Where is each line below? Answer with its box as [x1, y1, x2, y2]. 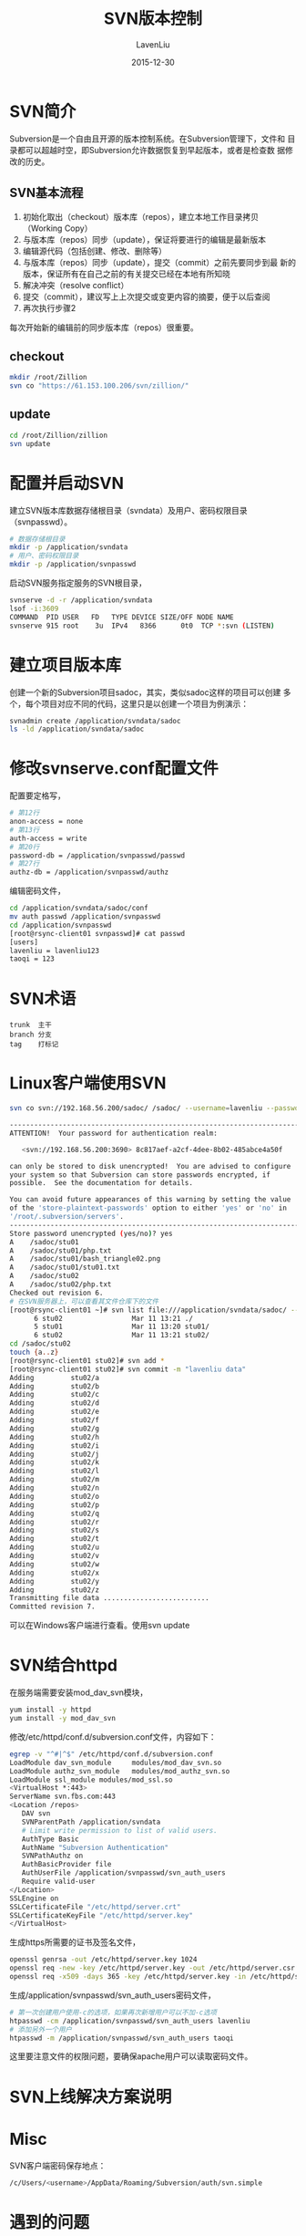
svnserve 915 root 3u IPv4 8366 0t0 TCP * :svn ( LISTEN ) [9, 621, 275, 630]
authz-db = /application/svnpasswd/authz [9, 868, 169, 877]
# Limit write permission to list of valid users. [21, 1825, 219, 1835]
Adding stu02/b [9, 1381, 100, 1391]
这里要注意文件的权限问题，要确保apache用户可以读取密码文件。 [9, 2051, 253, 2062]
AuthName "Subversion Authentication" [21, 1843, 169, 1852]
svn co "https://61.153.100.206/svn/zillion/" [9, 381, 189, 390]
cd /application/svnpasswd [9, 920, 112, 930]
